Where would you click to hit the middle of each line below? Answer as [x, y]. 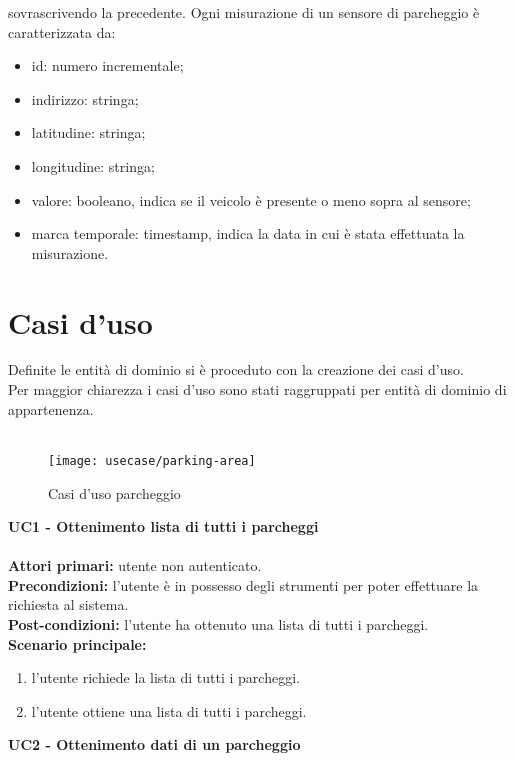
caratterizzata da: [62, 31]
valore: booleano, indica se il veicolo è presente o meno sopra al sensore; [251, 199]
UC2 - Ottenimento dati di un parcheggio [154, 744]
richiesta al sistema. [68, 604]
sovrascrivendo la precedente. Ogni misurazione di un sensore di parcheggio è [244, 12]
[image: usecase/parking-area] [152, 460]
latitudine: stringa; [88, 132]
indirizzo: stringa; [85, 98]
